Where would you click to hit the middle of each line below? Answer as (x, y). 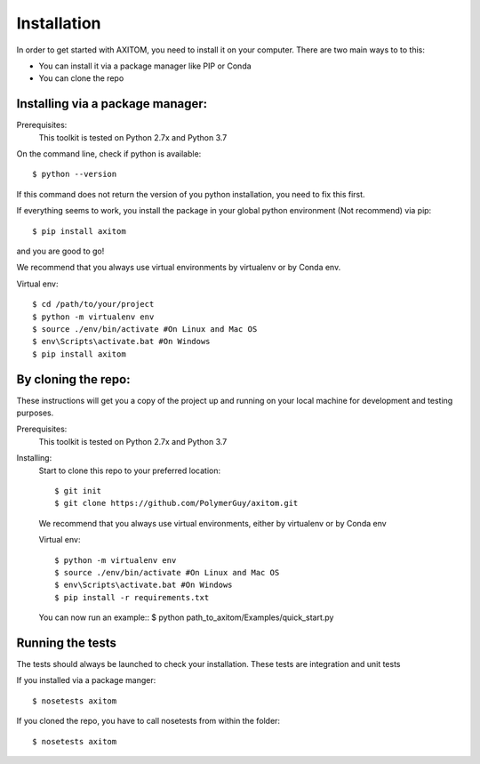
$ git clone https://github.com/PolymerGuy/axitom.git (176, 503)
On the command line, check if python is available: (109, 154)
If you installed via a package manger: (86, 680)
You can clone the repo (81, 78)
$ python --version (75, 174)
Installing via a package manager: (112, 104)
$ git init (78, 491)
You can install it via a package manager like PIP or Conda (145, 66)
